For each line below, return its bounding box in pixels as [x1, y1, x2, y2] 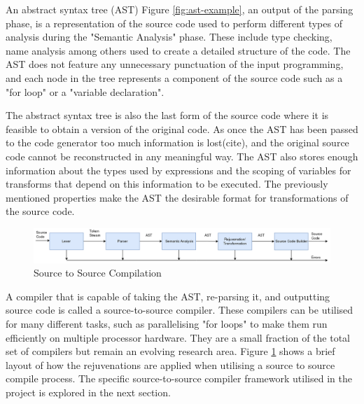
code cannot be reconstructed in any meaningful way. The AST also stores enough [6, 148, 358, 163]
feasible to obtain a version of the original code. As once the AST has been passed [6, 121, 358, 136]
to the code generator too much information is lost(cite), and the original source [6, 135, 349, 150]
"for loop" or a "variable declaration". [6, 84, 164, 99]
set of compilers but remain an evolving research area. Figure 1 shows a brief [6, 344, 335, 358]
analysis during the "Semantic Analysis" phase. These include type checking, [6, 29, 332, 44]
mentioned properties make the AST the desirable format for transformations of [6, 190, 349, 204]
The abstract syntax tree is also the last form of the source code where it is [6, 108, 329, 123]
